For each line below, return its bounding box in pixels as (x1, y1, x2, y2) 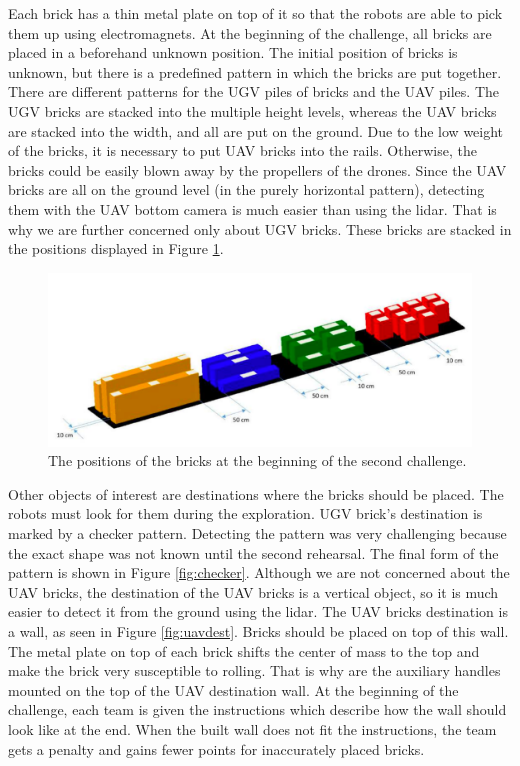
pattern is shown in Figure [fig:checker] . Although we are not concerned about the (8, 562, 510, 583)
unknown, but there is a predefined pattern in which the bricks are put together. (8, 61, 502, 82)
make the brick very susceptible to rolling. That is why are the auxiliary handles (8, 660, 501, 681)
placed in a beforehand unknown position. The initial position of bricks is (8, 42, 458, 63)
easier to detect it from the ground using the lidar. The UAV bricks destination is (8, 601, 508, 622)
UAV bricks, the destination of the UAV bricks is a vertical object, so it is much (8, 581, 499, 602)
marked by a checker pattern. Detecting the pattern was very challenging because (8, 523, 507, 543)
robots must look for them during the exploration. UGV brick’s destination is (8, 503, 483, 524)
